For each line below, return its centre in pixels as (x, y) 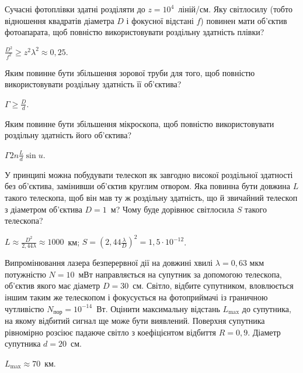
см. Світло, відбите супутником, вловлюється (213, 285)
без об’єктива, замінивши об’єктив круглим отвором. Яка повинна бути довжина (148, 186)
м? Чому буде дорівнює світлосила (173, 209)
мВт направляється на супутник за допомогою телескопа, (180, 274)
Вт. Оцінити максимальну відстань (158, 308)
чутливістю (25, 308)
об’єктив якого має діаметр (53, 285)
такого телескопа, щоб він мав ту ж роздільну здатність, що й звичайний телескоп (151, 197)
